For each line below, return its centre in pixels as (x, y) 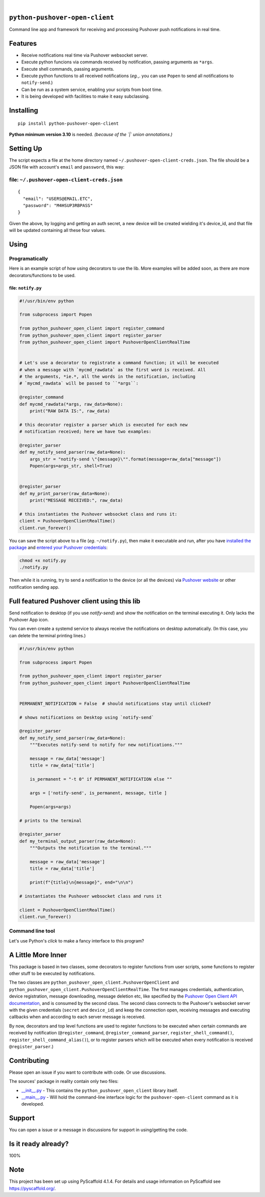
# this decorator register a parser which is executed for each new (104, 425)
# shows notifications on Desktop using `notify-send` (87, 717)
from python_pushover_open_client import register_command (92, 328)
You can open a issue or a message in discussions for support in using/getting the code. (98, 1130)
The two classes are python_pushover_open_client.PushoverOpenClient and (94, 982)
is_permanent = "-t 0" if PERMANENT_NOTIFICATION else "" (101, 779)
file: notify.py (25, 288)
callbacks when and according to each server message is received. (77, 1017)
